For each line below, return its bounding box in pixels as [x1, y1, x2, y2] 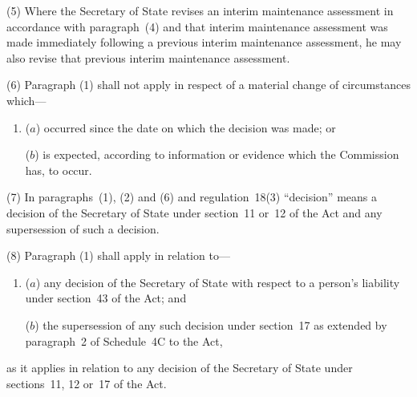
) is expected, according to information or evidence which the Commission [34, 146, 399, 163]
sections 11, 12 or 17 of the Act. [6, 375, 167, 391]
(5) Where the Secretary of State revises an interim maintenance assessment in [6, 2, 394, 18]
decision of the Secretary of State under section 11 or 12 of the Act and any [6, 204, 383, 221]
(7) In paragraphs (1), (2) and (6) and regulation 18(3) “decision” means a [6, 188, 377, 205]
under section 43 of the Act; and [25, 290, 187, 306]
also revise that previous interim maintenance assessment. [6, 49, 290, 66]
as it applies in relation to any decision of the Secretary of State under [6, 359, 353, 376]
